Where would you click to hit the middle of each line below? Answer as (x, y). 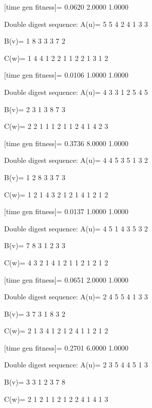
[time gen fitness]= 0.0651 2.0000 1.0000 (66, 279)
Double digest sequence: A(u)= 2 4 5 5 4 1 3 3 (76, 297)
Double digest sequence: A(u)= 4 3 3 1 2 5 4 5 (76, 92)
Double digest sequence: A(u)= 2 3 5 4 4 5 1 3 (76, 365)
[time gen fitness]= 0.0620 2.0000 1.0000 (66, 7)
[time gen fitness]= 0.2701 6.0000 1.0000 (66, 347)
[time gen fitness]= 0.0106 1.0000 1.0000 (66, 75)
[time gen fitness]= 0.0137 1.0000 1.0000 (66, 211)
